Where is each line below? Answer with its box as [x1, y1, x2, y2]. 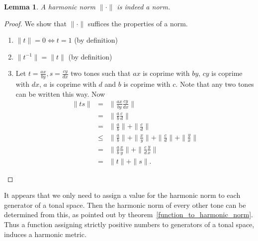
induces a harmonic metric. [4, 229, 86, 239]
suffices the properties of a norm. [87, 18, 188, 28]
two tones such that [71, 68, 131, 78]
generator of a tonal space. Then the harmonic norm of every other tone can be [4, 199, 246, 210]
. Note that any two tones [175, 79, 254, 89]
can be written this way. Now [15, 88, 105, 99]
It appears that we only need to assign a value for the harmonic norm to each [4, 190, 241, 200]
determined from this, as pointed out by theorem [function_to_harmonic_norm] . [4, 209, 253, 220]
